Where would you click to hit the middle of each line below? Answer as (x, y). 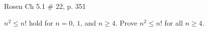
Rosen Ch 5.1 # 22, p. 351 (45, 6)
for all (174, 22)
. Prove (126, 22)
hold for (41, 22)
